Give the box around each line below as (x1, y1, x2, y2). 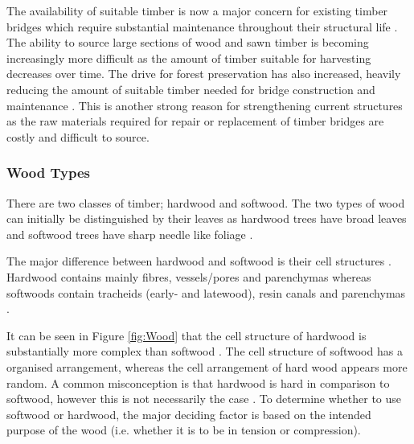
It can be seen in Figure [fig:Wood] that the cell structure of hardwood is (6, 327, 367, 343)
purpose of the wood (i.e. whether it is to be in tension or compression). (6, 421, 361, 438)
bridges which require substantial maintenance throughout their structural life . (6, 18, 398, 35)
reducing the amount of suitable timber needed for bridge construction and (6, 80, 375, 97)
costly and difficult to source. (6, 128, 150, 145)
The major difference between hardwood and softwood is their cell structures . (6, 253, 391, 269)
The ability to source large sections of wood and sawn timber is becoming (6, 34, 369, 51)
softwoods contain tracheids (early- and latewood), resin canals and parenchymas (6, 284, 406, 301)
